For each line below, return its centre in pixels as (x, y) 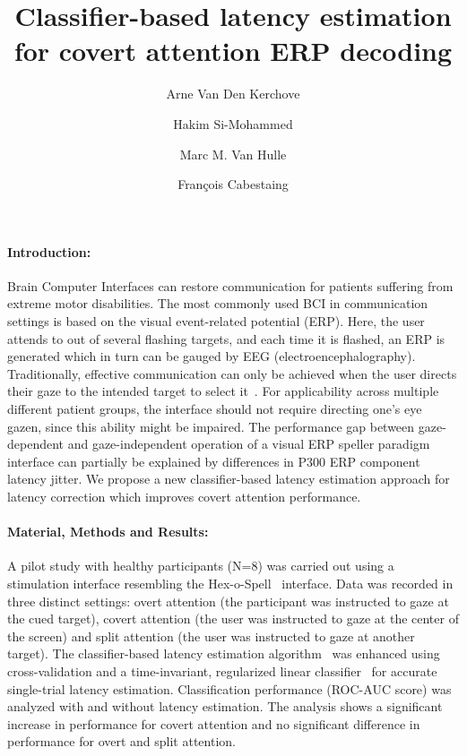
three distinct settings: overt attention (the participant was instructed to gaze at (228, 601)
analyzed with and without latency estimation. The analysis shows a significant (225, 706)
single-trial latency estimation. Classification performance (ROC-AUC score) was (229, 688)
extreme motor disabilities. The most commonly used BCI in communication (218, 303)
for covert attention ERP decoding (233, 51)
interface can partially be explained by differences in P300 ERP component (214, 461)
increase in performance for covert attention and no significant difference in (214, 723)
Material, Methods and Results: (108, 532)
